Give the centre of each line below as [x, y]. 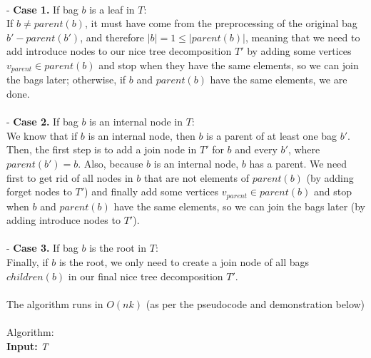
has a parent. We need [298, 163]
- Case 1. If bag [42, 9]
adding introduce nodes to [63, 220]
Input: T [27, 346]
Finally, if [27, 262]
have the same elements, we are [279, 80]
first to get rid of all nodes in [70, 177]
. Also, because [111, 163]
